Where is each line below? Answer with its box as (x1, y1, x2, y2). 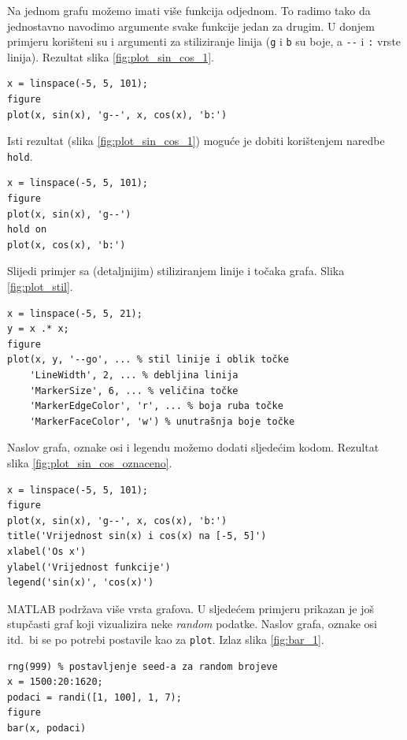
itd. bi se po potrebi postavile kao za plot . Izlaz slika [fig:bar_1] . (7, 630, 324, 647)
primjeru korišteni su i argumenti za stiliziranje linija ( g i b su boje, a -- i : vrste (7, 33, 401, 50)
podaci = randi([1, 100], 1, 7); (7, 691, 182, 703)
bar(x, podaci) (7, 722, 87, 734)
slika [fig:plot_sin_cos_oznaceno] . (7, 454, 172, 470)
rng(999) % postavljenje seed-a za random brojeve (7, 660, 278, 672)
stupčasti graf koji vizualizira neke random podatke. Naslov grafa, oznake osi (7, 615, 377, 632)
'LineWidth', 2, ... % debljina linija (29, 370, 239, 381)
